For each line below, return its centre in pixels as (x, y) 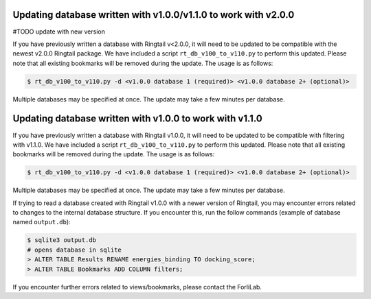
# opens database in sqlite (74, 250)
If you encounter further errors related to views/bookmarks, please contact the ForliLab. (137, 287)
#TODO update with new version (59, 32)
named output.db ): (42, 222)
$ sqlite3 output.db (61, 240)
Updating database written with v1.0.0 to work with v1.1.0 (137, 119)
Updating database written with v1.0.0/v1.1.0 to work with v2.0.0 (154, 15)
